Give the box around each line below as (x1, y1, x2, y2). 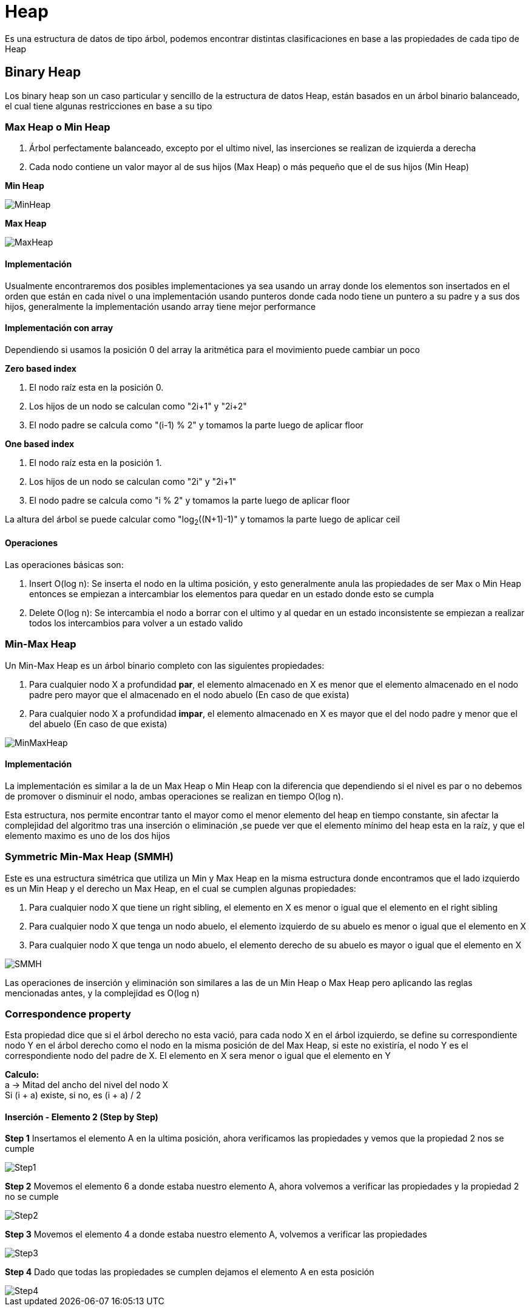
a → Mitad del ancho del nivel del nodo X (5, 1080, 168, 1090)
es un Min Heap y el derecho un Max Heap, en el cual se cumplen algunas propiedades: (5, 883, 356, 894)
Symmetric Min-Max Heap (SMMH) (5, 851, 174, 863)
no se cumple (5, 1191, 59, 1202)
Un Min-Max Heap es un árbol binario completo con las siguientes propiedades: (5, 660, 325, 671)
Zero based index (5, 363, 76, 374)
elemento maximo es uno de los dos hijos (5, 830, 171, 841)
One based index (5, 438, 75, 449)
